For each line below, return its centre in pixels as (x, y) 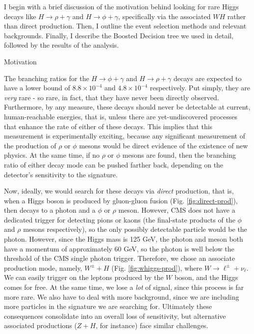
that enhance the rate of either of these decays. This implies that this (108, 126)
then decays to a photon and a (50, 210)
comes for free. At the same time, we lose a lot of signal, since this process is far (124, 287)
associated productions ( (40, 325)
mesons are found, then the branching (179, 155)
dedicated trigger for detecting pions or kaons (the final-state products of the (120, 219)
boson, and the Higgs (206, 277)
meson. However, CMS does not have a (177, 210)
